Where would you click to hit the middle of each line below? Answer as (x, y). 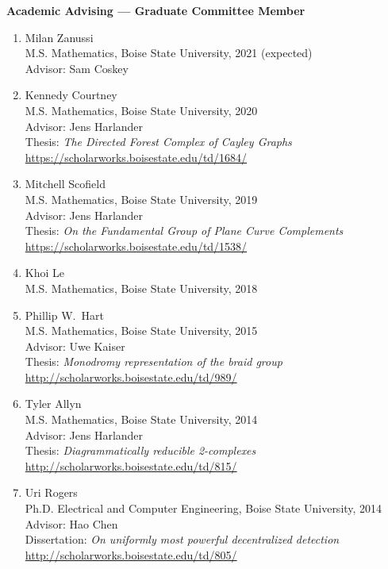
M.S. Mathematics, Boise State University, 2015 (141, 331)
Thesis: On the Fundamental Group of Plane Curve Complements (184, 231)
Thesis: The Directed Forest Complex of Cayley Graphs (158, 142)
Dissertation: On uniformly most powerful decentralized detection (182, 539)
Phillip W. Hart (64, 315)
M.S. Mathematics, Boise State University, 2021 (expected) (169, 53)
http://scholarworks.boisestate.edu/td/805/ (131, 554)
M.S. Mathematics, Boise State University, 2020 (141, 110)
